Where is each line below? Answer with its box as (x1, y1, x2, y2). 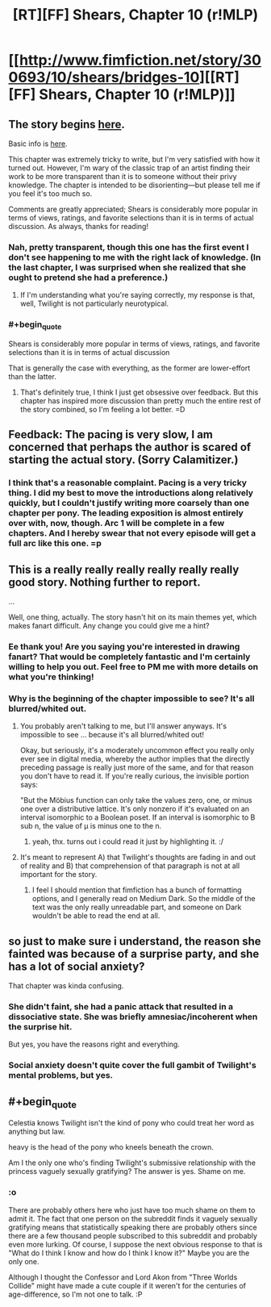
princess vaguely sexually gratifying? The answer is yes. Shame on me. (8, 1167, 246, 1176)
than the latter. (8, 371, 56, 381)
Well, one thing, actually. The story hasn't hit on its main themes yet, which (8, 612, 257, 622)
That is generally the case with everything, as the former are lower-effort (8, 363, 251, 373)
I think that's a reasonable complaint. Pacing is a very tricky (8, 478, 248, 489)
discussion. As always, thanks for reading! (8, 222, 149, 231)
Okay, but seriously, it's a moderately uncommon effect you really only (19, 745, 255, 755)
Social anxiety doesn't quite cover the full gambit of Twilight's (8, 1059, 256, 1071)
